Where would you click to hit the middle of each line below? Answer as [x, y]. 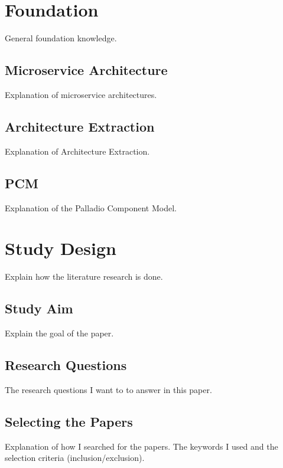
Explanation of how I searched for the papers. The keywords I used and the [141, 446]
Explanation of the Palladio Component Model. [91, 207]
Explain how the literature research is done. [84, 276]
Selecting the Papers [69, 421]
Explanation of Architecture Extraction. [77, 151]
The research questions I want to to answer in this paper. [108, 389]
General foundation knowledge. [61, 38]
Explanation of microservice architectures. [81, 94]
